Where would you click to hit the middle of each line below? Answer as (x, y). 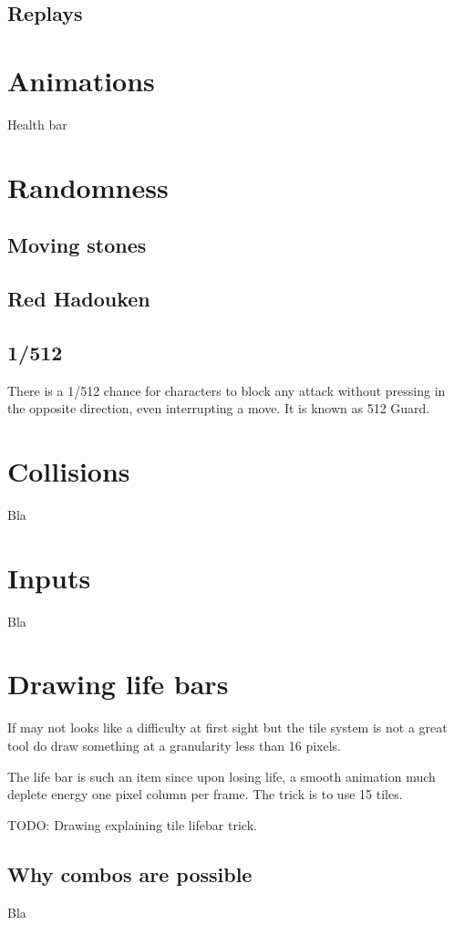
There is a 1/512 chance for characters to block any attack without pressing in (227, 390)
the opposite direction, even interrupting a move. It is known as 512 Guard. (219, 408)
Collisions (69, 471)
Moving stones (77, 245)
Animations (81, 80)
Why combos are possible (130, 873)
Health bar (37, 124)
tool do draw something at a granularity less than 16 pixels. (174, 745)
